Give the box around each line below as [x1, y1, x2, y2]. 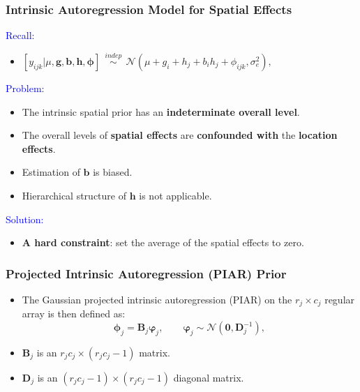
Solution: [6, 211, 44, 226]
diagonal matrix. [173, 370, 244, 384]
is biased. [93, 165, 133, 179]
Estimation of [22, 165, 80, 179]
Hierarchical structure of [22, 188, 126, 202]
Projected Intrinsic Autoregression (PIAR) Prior [6, 264, 287, 282]
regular [324, 292, 355, 306]
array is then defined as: [22, 306, 126, 321]
